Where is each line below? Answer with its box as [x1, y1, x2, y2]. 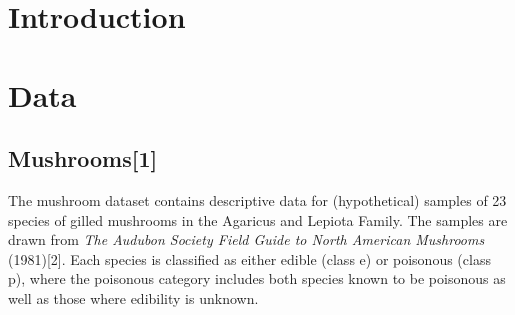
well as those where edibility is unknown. [8, 287, 259, 308]
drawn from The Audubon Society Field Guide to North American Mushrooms [8, 229, 485, 250]
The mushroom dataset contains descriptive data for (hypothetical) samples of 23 [8, 189, 507, 210]
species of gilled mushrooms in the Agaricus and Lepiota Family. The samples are [8, 209, 508, 230]
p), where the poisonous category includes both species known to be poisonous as [8, 268, 506, 289]
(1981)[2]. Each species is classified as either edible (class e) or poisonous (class [8, 248, 491, 269]
